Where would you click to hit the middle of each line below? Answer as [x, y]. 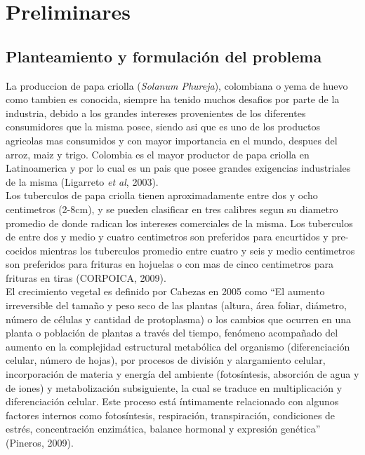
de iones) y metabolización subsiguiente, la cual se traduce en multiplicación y [174, 387]
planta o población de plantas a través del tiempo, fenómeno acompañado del [172, 333]
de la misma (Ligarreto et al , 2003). [82, 181]
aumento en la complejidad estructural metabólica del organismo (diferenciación [178, 346]
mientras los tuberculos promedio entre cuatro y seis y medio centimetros [197, 250]
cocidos [21, 250]
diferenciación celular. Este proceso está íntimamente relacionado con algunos [172, 401]
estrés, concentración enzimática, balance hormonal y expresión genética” [163, 429]
